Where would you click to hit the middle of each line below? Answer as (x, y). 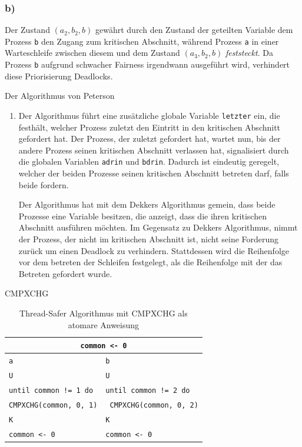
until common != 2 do (148, 390)
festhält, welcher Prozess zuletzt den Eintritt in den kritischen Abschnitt (150, 127)
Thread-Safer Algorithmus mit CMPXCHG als (104, 313)
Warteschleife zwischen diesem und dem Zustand (92, 53)
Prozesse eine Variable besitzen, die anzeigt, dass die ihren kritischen (142, 216)
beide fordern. (44, 184)
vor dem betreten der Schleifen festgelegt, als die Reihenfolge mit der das (150, 262)
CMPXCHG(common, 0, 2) (154, 405)
